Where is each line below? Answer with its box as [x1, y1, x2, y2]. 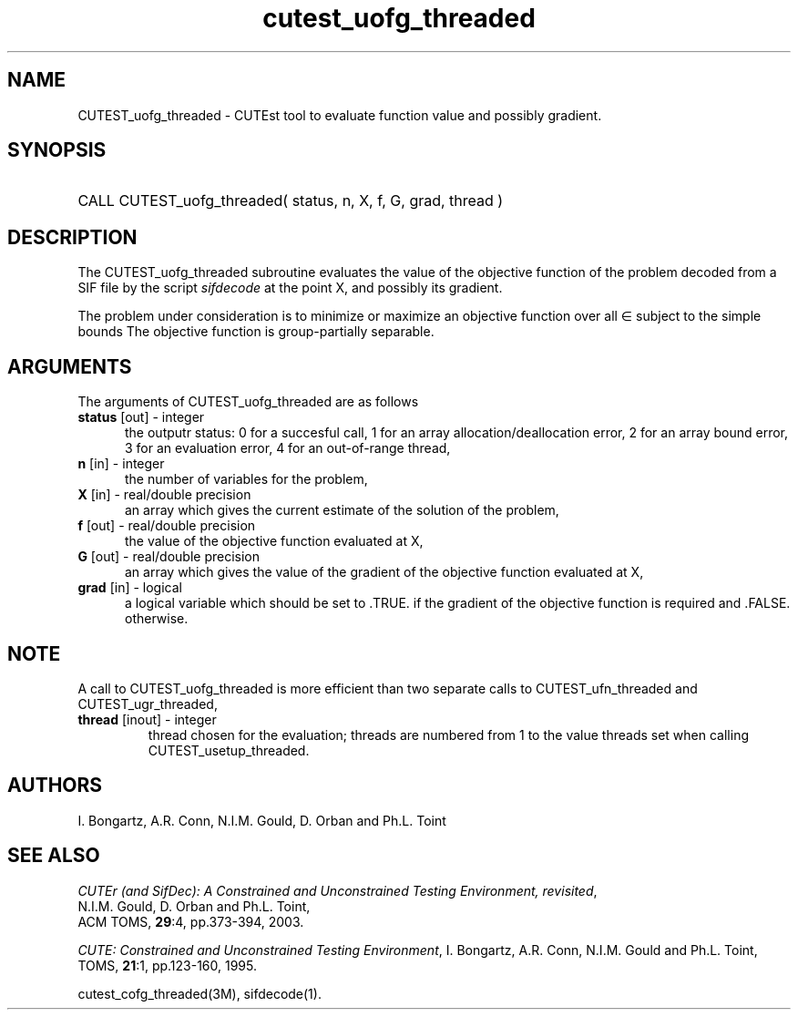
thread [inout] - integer [77, 711, 217, 727]
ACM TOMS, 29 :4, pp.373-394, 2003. [77, 913, 304, 930]
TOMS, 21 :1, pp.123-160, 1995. [77, 957, 258, 973]
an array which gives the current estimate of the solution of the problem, [125, 502, 559, 519]
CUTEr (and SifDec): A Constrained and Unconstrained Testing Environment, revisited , [77, 882, 598, 899]
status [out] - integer [77, 409, 205, 426]
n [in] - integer [77, 456, 165, 472]
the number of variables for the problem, [125, 471, 368, 488]
